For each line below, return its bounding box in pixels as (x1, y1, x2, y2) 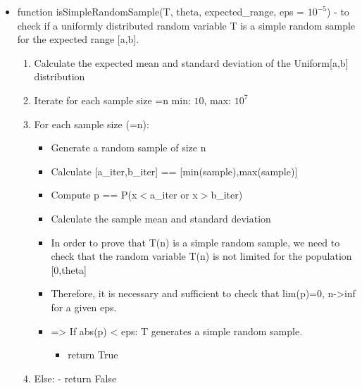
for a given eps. (51, 299, 117, 314)
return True (68, 347, 118, 362)
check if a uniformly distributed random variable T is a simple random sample (17, 18, 356, 32)
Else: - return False (34, 370, 117, 385)
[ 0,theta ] (51, 262, 87, 277)
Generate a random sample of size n (51, 140, 206, 155)
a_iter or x (149, 187, 198, 202)
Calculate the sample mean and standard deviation (51, 211, 271, 225)
